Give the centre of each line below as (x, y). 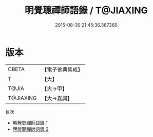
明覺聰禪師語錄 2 (31, 129)
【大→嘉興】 (57, 98)
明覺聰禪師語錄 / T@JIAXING (86, 10)
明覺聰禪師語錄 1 (30, 123)
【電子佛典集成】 (62, 70)
